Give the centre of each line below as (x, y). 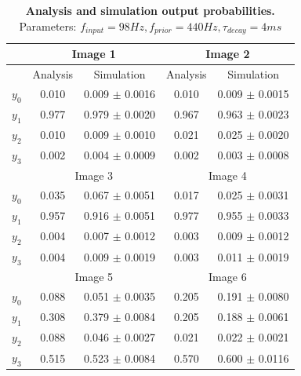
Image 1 (94, 54)
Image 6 (228, 276)
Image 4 (228, 175)
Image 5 (94, 276)
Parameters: (48, 26)
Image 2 (228, 54)
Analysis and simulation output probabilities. (150, 10)
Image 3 (94, 175)
